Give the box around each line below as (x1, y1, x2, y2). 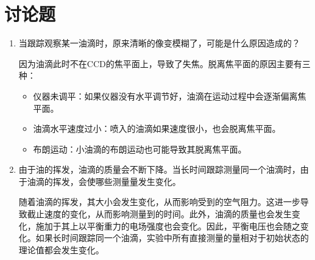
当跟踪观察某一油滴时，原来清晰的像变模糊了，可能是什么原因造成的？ (18, 37, 300, 49)
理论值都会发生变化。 (18, 243, 104, 256)
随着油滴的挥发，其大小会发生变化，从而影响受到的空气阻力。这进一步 (18, 195, 300, 208)
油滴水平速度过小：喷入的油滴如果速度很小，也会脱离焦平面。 (33, 122, 281, 135)
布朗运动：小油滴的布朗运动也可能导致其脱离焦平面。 (33, 142, 247, 155)
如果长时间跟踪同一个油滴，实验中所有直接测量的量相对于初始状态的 (35, 231, 309, 244)
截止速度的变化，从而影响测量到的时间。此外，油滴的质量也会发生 (27, 208, 292, 220)
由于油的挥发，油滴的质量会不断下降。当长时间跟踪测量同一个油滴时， (18, 163, 300, 176)
